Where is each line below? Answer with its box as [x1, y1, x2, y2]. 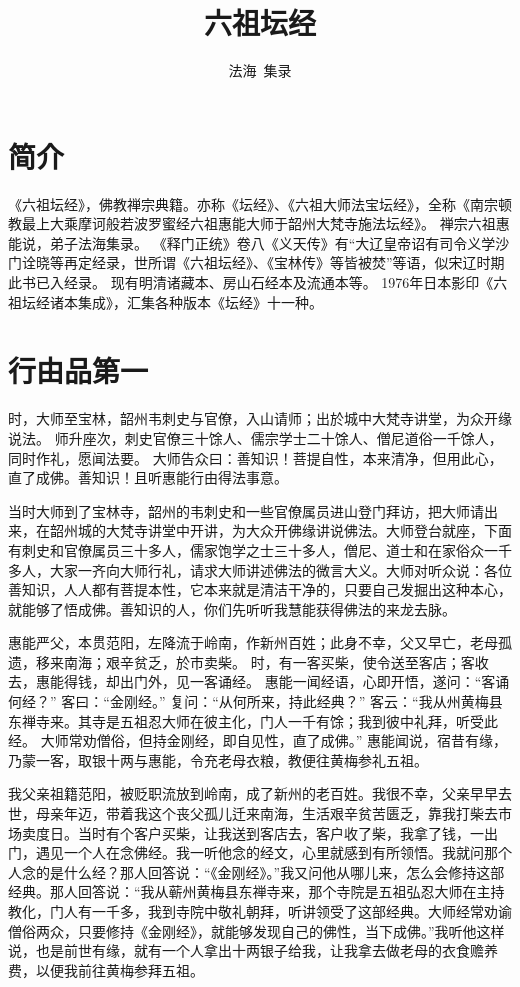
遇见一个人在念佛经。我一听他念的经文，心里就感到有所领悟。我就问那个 [35, 842, 512, 863]
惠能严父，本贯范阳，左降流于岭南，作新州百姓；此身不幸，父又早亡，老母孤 [8, 632, 512, 653]
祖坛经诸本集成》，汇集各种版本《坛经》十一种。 [8, 291, 323, 312]
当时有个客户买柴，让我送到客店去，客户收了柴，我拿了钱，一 [77, 822, 484, 843]
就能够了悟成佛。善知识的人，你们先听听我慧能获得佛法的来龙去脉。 [8, 598, 456, 619]
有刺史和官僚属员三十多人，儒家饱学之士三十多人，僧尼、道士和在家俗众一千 [8, 539, 512, 560]
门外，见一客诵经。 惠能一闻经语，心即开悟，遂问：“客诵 [133, 671, 510, 692]
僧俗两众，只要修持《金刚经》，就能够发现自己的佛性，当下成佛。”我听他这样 [8, 920, 505, 941]
